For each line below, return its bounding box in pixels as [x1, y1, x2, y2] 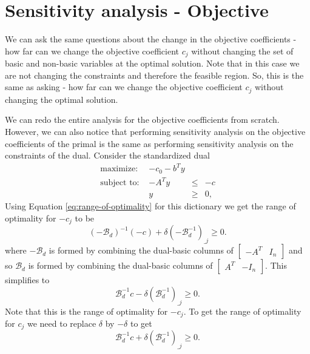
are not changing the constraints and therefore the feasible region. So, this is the [5, 68, 304, 81]
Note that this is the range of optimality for [5, 304, 168, 317]
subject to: [100, 179, 140, 188]
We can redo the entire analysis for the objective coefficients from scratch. [5, 113, 280, 126]
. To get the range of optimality [183, 304, 302, 317]
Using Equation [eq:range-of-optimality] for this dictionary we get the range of [5, 200, 296, 212]
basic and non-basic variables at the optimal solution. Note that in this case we [5, 57, 300, 70]
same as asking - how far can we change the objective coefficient [5, 80, 243, 93]
